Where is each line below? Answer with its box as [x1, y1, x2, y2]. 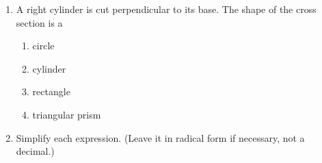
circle [32, 38, 55, 53]
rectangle [32, 84, 70, 99]
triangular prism [32, 107, 101, 121]
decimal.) [16, 144, 55, 158]
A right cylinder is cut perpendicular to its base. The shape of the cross [16, 2, 317, 16]
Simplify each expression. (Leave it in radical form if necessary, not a [16, 130, 305, 145]
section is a [16, 15, 63, 29]
